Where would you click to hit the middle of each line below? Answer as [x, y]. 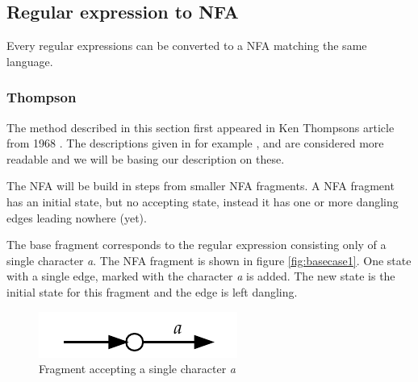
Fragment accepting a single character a [137, 369]
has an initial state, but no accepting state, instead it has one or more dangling [203, 201]
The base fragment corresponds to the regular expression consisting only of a [196, 245]
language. [30, 61]
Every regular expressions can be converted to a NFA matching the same [187, 46]
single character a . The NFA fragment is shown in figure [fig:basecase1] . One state [209, 260]
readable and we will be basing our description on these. [146, 158]
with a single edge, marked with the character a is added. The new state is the [201, 276]
